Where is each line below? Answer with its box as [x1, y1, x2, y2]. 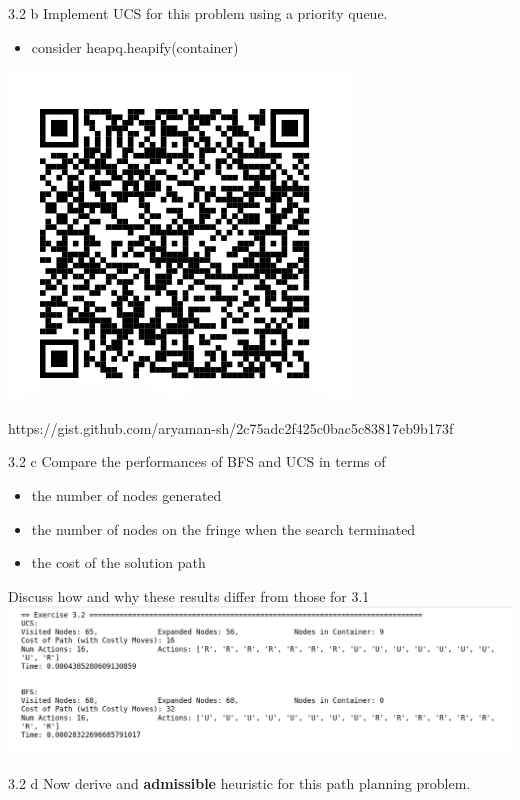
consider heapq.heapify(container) [31, 36, 239, 57]
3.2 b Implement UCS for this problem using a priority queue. [8, 3, 388, 23]
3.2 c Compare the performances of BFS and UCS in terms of [8, 451, 386, 472]
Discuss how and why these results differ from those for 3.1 [8, 585, 370, 606]
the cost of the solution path [31, 552, 206, 573]
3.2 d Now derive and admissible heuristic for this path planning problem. [8, 773, 471, 794]
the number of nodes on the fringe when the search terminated [31, 518, 416, 539]
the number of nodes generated [31, 484, 222, 505]
